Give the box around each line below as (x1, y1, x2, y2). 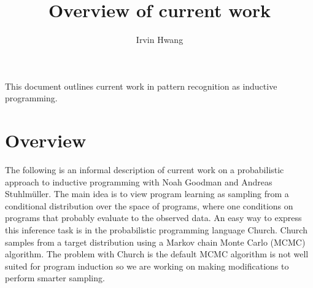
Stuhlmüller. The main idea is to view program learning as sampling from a (5, 187, 289, 200)
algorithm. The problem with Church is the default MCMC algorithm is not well (5, 247, 309, 260)
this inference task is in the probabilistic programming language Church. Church (5, 224, 307, 236)
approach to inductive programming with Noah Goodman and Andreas (5, 175, 272, 188)
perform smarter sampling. (5, 271, 105, 284)
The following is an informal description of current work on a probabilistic (5, 163, 284, 176)
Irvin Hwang (136, 33, 184, 46)
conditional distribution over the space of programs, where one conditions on (5, 199, 293, 212)
